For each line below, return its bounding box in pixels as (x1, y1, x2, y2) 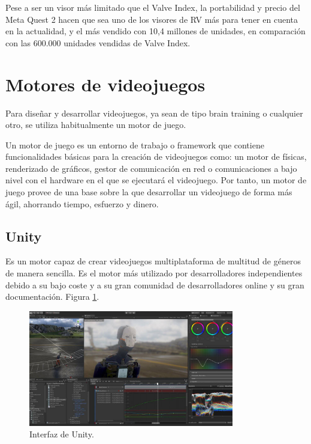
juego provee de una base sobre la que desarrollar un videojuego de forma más (5, 186, 292, 198)
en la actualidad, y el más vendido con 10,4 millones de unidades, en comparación (5, 25, 306, 37)
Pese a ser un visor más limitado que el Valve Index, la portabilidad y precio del (5, 1, 300, 13)
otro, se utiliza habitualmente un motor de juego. (5, 118, 186, 131)
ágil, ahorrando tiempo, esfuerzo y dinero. (5, 197, 159, 210)
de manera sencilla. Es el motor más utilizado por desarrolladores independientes (5, 267, 303, 279)
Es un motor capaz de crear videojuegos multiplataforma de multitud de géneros (5, 255, 301, 267)
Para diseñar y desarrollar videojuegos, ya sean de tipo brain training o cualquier (5, 106, 303, 119)
